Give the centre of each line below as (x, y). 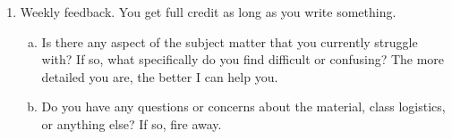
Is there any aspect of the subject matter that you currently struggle (230, 41)
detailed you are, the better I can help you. (160, 76)
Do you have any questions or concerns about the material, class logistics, (243, 106)
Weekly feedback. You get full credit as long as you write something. (208, 12)
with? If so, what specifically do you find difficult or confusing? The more (243, 59)
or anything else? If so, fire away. (132, 123)
